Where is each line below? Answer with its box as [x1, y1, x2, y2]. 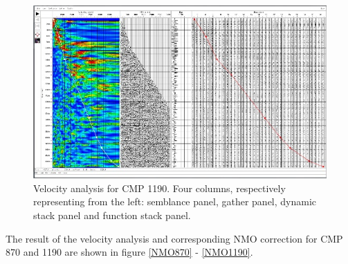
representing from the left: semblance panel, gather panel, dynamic [33, 194, 317, 209]
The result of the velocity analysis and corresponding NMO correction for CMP [6, 231, 343, 245]
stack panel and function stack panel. [33, 208, 191, 223]
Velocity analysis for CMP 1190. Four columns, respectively [33, 180, 286, 195]
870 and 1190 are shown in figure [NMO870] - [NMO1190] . [6, 245, 253, 259]
